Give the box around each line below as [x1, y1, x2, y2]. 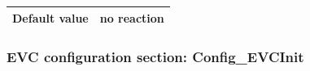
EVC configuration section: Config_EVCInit [7, 46, 304, 66]
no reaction [99, 9, 164, 26]
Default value [12, 9, 89, 26]
